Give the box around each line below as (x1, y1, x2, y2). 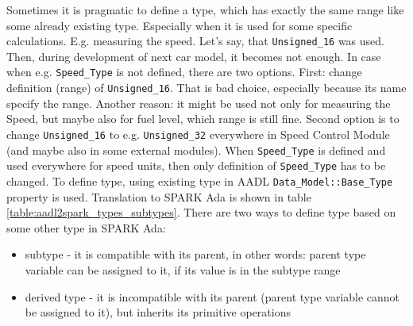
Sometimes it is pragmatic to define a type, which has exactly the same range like (6, 2, 404, 17)
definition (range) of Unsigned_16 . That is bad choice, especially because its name (6, 79, 407, 96)
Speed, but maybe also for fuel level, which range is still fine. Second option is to (6, 110, 399, 127)
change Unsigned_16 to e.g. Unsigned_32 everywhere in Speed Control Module (6, 125, 390, 142)
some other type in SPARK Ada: (6, 219, 166, 236)
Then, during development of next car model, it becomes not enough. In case (6, 48, 381, 64)
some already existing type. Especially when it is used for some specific (6, 17, 353, 33)
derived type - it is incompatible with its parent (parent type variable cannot (25, 288, 400, 305)
